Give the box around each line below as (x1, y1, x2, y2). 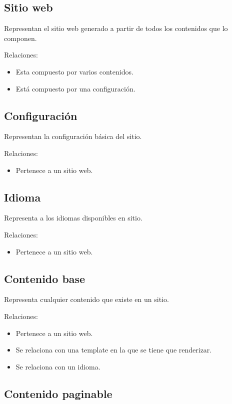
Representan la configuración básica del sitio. (4, 131, 142, 141)
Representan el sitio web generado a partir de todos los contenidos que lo (4, 23, 228, 33)
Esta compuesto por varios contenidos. (15, 66, 133, 76)
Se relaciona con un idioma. (15, 361, 100, 371)
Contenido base (4, 270, 85, 286)
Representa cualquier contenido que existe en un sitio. (4, 294, 169, 304)
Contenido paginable (4, 385, 112, 401)
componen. (4, 32, 37, 43)
